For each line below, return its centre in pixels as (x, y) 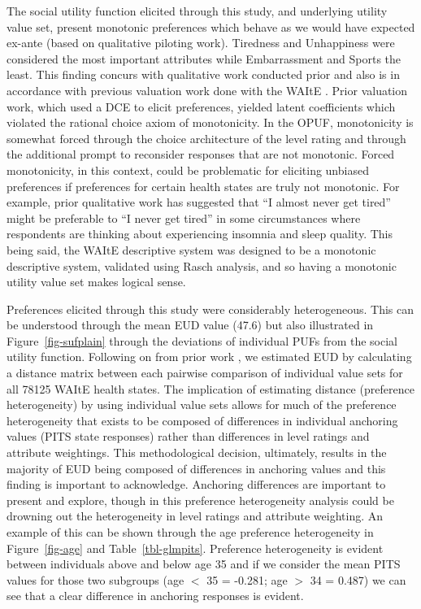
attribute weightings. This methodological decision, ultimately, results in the (197, 452)
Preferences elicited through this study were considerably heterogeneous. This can (210, 309)
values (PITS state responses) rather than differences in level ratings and (188, 436)
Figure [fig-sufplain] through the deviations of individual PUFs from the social (202, 340)
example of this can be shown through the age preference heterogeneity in (190, 532)
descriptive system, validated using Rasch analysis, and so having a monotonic (202, 265)
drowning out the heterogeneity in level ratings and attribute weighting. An (195, 516)
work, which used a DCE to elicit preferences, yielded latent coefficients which (201, 106)
